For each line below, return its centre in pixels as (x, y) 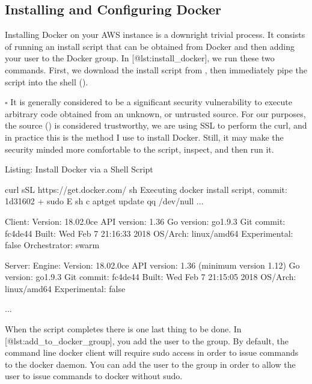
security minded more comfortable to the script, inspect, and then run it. (139, 149)
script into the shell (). (47, 81)
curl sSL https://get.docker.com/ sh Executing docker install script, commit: (146, 189)
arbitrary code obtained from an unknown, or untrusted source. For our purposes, (155, 113)
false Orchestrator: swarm (52, 245)
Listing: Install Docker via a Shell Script (79, 169)
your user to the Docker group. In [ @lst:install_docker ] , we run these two (140, 58)
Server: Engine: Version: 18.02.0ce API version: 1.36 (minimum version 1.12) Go (152, 265)
